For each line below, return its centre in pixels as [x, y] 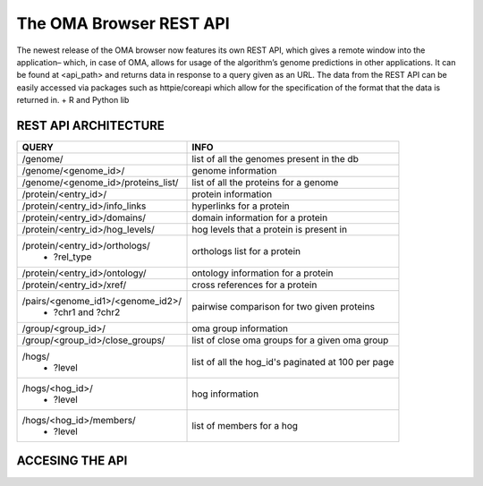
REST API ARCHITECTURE [91, 125]
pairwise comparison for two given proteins [284, 307]
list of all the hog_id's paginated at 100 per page [293, 362]
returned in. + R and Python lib [73, 100]
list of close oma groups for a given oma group [290, 340]
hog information [225, 394]
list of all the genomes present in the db [275, 159]
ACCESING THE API [72, 461]
